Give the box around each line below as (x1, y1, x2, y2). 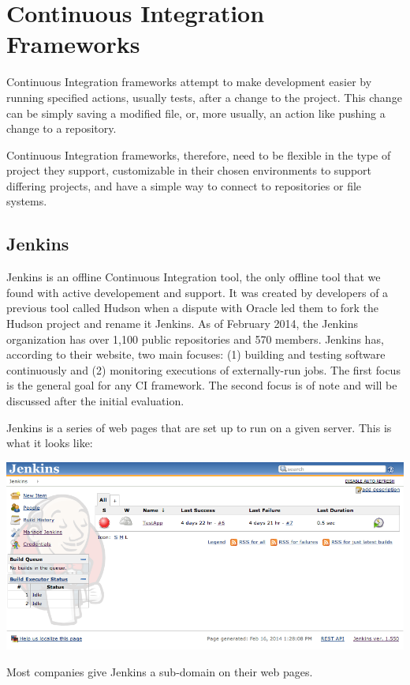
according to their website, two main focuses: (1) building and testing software (6, 346, 386, 363)
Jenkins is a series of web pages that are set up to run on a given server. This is (6, 419, 392, 435)
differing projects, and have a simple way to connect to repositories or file (6, 177, 362, 194)
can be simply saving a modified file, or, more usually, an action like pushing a (6, 104, 386, 121)
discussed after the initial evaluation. (6, 393, 184, 409)
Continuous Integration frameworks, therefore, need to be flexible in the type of (6, 146, 391, 163)
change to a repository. (6, 120, 117, 137)
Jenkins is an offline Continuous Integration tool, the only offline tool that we (6, 269, 381, 285)
